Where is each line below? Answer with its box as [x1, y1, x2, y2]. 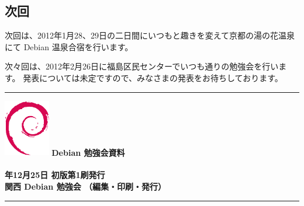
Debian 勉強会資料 [51, 146, 125, 158]
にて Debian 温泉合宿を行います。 [5, 40, 133, 53]
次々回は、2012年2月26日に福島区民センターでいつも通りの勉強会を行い [5, 60, 279, 72]
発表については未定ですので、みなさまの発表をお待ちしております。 [23, 71, 283, 83]
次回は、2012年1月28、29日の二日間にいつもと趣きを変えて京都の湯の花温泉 [5, 29, 295, 41]
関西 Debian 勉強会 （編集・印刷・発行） [5, 180, 166, 192]
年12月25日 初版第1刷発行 [5, 169, 105, 181]
